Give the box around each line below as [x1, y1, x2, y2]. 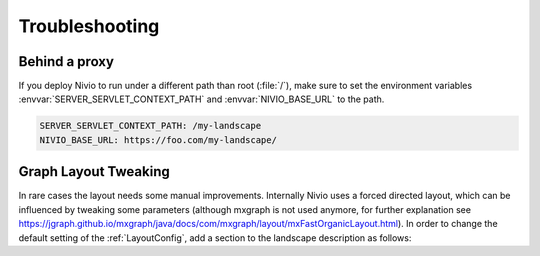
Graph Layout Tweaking [18, 163, 170, 180]
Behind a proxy [18, 53, 115, 70]
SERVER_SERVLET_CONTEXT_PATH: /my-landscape [39, 120, 262, 132]
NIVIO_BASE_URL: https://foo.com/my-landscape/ [39, 134, 277, 145]
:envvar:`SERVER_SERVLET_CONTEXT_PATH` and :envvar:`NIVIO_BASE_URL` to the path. [18, 93, 385, 105]
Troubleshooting [18, 15, 160, 37]
